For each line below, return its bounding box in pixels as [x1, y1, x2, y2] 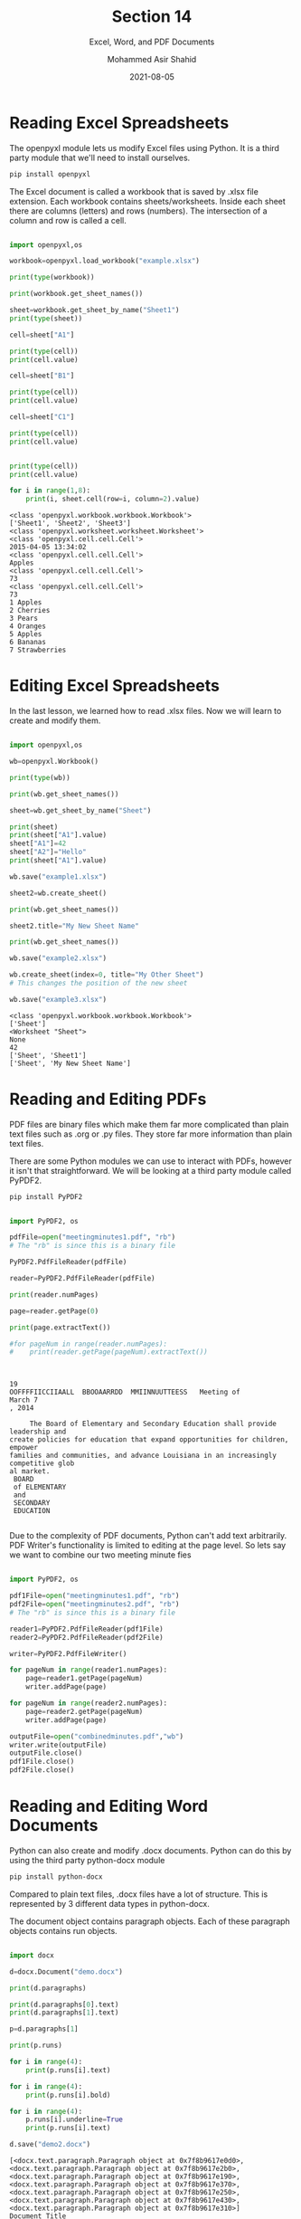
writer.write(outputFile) [9, 1740, 107, 1749]
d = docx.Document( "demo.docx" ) [9, 1967, 124, 1976]
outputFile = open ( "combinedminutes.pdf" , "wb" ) [9, 1731, 183, 1741]
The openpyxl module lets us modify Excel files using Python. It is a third [9, 142, 280, 153]
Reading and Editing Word [9, 1796, 209, 1816]
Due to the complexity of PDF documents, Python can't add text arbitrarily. [9, 1530, 287, 1541]
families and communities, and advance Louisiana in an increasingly [9, 1451, 277, 1461]
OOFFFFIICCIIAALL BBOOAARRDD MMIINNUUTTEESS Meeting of [9, 1387, 241, 1397]
